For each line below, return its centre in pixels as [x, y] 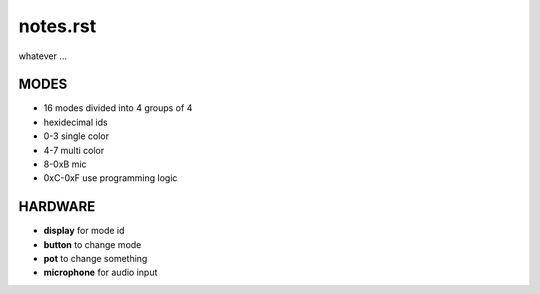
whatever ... [42, 56]
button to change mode [92, 244]
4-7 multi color [74, 150]
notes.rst [57, 26]
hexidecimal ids [76, 122]
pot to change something [95, 259]
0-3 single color [76, 136]
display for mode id [84, 231]
